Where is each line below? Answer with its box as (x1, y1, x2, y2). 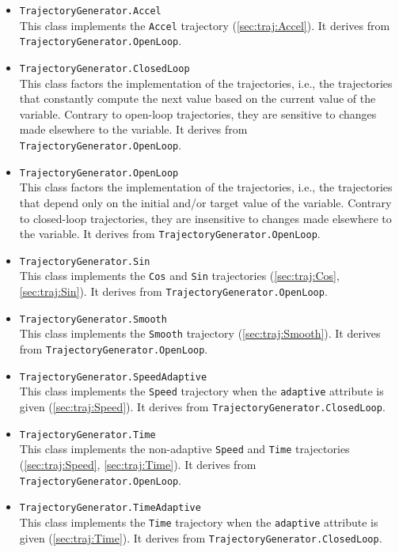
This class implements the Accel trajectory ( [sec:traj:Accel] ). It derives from (19, 17, 390, 33)
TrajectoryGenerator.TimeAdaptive (19, 502, 201, 514)
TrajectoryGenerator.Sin (19, 255, 150, 267)
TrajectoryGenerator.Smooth (19, 313, 167, 325)
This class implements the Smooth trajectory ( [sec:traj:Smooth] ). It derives (19, 325, 381, 342)
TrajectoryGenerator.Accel (19, 6, 161, 17)
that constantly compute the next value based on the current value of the (19, 90, 376, 107)
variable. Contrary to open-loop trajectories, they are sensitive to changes (19, 105, 377, 122)
